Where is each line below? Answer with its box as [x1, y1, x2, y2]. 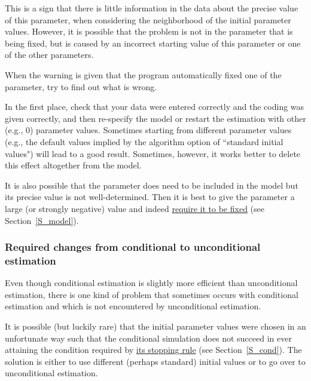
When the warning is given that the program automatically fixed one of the [5, 68, 282, 81]
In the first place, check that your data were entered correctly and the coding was [5, 100, 304, 113]
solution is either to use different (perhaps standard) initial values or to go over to [5, 355, 306, 367]
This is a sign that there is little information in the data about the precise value [5, 2, 298, 14]
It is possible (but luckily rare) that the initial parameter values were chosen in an [5, 320, 306, 333]
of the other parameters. [5, 48, 94, 61]
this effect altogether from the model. [5, 159, 142, 171]
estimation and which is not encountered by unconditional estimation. [5, 300, 261, 312]
